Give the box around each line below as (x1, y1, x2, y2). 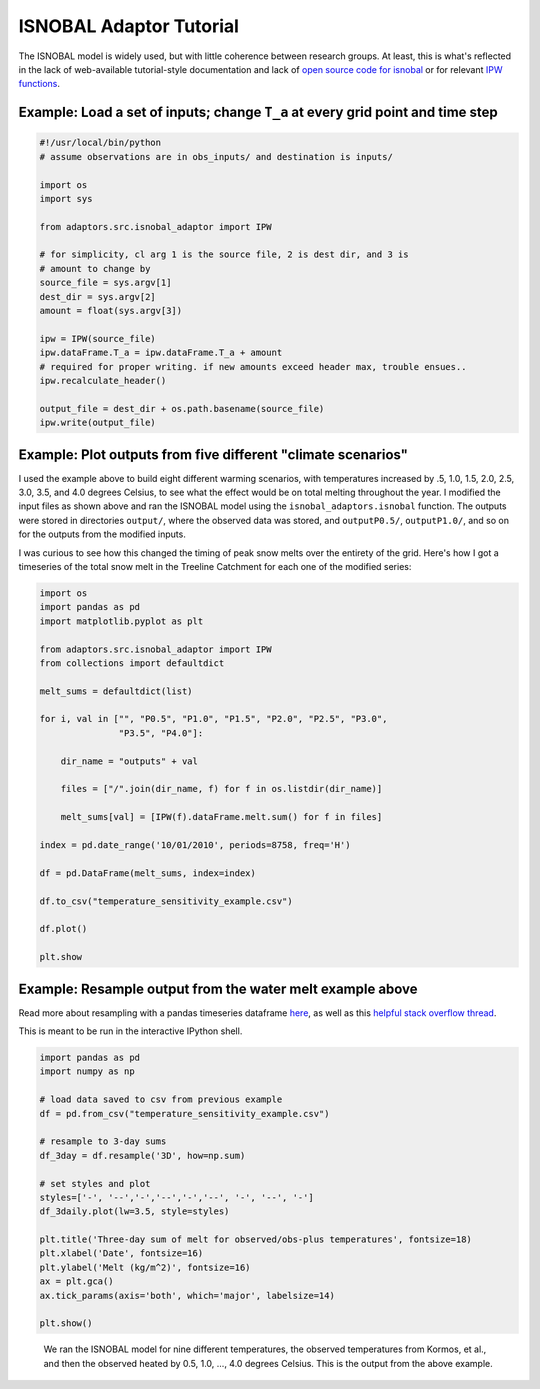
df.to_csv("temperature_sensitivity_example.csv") (39, 895, 294, 907)
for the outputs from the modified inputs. (18, 528, 187, 540)
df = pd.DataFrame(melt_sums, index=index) (39, 867, 257, 879)
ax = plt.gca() (39, 1276, 114, 1287)
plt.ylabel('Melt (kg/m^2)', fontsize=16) (39, 1261, 251, 1273)
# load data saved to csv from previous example (39, 1094, 283, 1105)
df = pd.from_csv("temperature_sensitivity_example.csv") (39, 1108, 330, 1119)
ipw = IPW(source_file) (39, 333, 157, 344)
